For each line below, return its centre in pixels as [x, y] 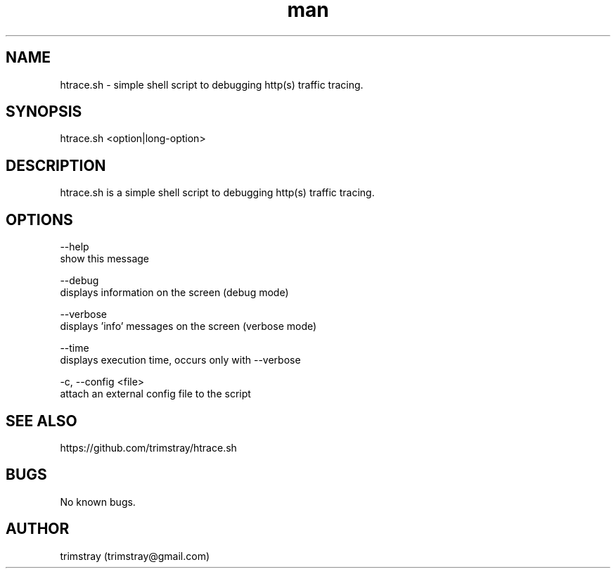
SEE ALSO [41, 421]
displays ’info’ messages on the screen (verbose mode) [188, 326]
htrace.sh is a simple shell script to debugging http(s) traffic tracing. [217, 193]
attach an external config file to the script [155, 394]
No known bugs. [98, 502]
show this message [104, 259]
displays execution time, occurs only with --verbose [180, 360]
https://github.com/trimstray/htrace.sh [148, 447]
